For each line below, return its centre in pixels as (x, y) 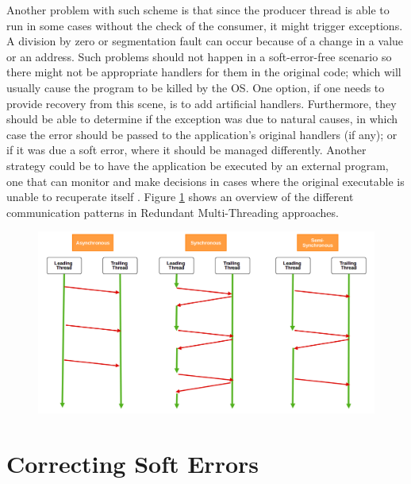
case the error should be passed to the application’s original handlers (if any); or (202, 134)
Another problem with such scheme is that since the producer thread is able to (198, 10)
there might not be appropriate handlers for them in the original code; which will (204, 72)
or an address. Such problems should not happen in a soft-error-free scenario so (199, 56)
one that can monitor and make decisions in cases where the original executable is (205, 181)
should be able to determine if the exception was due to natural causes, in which (202, 119)
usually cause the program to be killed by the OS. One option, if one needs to (196, 87)
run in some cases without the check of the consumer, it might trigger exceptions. (205, 25)
